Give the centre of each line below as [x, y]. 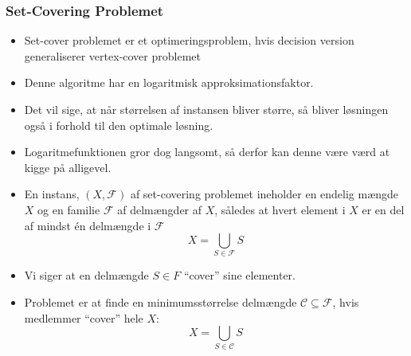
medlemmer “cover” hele [84, 317]
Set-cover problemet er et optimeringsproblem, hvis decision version [189, 40]
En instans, [52, 194]
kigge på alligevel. [68, 167]
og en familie [69, 209]
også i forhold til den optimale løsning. [119, 125]
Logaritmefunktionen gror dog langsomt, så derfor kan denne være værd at [207, 152]
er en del [383, 209]
